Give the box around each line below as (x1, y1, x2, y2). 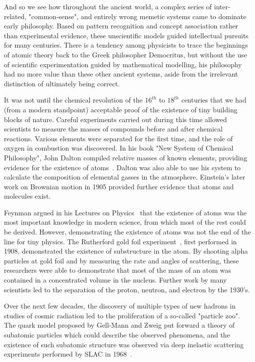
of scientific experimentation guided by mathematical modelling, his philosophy (4, 59, 242, 69)
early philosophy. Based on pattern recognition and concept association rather (4, 21, 238, 31)
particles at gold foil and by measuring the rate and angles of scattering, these (4, 255, 239, 265)
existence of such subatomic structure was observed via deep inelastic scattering (4, 339, 244, 349)
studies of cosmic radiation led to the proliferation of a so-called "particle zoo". (4, 310, 240, 320)
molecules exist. (4, 191, 51, 201)
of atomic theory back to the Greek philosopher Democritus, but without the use (4, 49, 247, 59)
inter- (214, 1, 230, 11)
